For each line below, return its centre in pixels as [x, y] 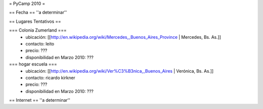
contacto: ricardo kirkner [50, 78]
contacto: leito [40, 44]
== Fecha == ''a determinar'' [38, 13]
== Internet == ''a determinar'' [40, 100]
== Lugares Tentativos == [35, 21]
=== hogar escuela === [33, 64]
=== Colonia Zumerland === [38, 30]
